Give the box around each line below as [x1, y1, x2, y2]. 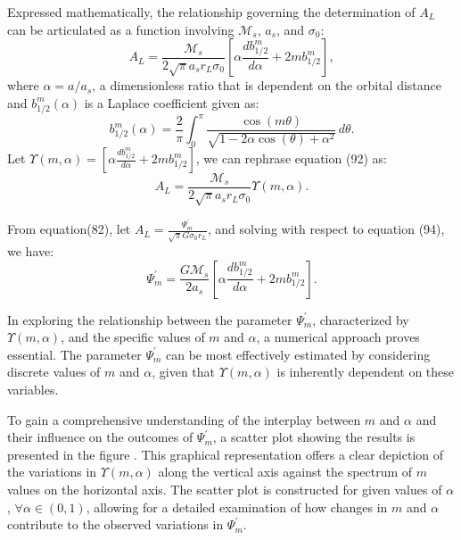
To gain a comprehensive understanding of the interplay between [7, 410, 361, 428]
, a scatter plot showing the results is [212, 428, 416, 446]
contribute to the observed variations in [7, 515, 224, 534]
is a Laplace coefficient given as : [84, 93, 259, 112]
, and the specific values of [61, 328, 205, 346]
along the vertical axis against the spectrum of [158, 462, 413, 481]
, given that [152, 362, 216, 381]
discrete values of [7, 362, 101, 381]
